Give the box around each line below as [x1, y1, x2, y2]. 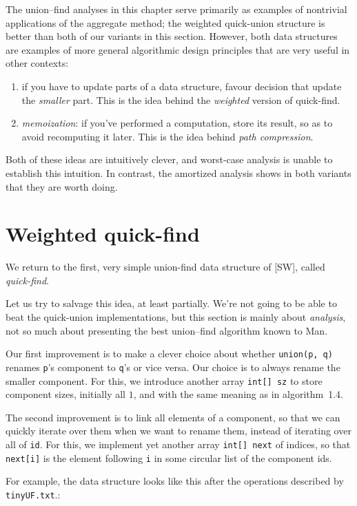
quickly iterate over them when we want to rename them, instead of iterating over [6, 423, 351, 438]
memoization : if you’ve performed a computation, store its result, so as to [21, 116, 333, 130]
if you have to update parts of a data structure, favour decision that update [21, 78, 342, 93]
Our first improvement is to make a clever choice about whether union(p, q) [6, 346, 333, 361]
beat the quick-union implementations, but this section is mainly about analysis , [6, 310, 346, 324]
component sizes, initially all [6, 387, 125, 401]
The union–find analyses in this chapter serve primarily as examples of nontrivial [6, 2, 347, 16]
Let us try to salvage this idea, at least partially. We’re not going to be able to [6, 296, 337, 310]
